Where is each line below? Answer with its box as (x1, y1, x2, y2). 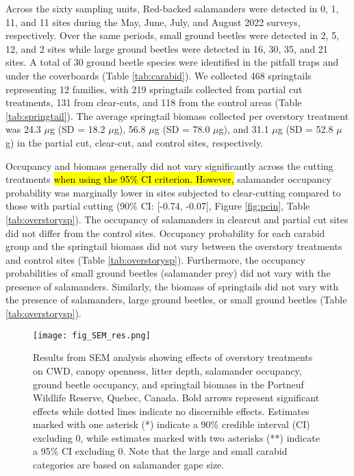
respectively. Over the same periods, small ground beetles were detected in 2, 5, (5, 28, 340, 42)
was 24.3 (5, 122, 41, 136)
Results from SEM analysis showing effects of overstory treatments (33, 350, 313, 364)
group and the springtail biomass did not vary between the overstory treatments (5, 239, 342, 253)
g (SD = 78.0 (154, 122, 210, 136)
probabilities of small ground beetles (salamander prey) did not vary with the (5, 266, 331, 280)
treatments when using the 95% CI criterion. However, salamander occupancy (5, 172, 332, 186)
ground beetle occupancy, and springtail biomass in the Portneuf (33, 377, 304, 391)
